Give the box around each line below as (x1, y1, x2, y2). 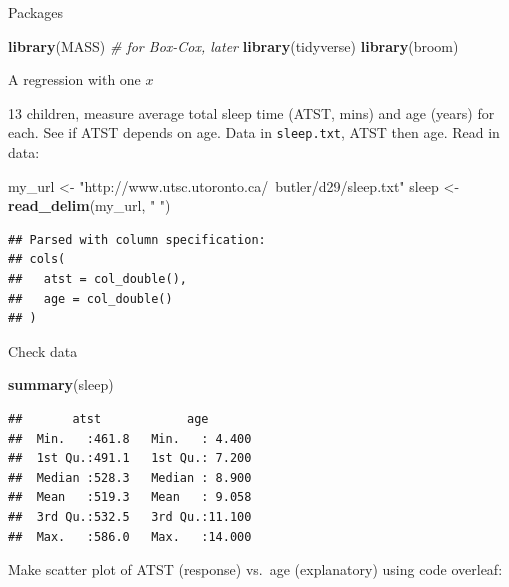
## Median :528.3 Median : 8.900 (8, 470, 252, 485)
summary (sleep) (8, 374, 114, 395)
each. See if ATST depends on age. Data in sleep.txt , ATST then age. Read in (8, 122, 500, 143)
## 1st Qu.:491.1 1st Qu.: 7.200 (8, 451, 252, 466)
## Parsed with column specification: (8, 232, 266, 247)
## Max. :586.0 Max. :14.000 (8, 529, 252, 544)
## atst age (8, 411, 209, 426)
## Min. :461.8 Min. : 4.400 (8, 431, 252, 446)
